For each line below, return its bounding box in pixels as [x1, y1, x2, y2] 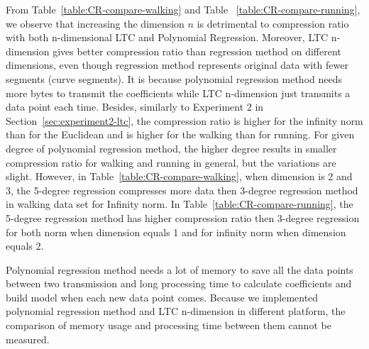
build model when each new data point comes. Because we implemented [6, 289, 319, 304]
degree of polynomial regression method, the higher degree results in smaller [6, 140, 337, 155]
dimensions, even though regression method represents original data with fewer [6, 57, 348, 72]
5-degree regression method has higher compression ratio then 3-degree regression [6, 210, 360, 225]
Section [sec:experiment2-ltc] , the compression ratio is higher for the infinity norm [6, 113, 363, 128]
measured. [6, 331, 50, 346]
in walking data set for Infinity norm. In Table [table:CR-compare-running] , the [6, 196, 353, 211]
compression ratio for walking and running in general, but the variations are [6, 155, 336, 170]
